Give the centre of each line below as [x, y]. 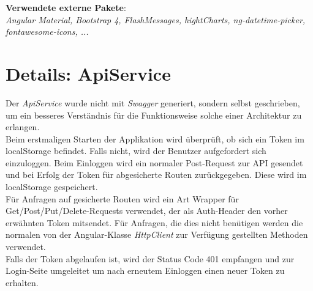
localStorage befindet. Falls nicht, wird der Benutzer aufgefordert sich [136, 151]
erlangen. [23, 127]
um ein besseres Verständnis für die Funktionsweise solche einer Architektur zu [154, 115]
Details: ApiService [88, 73]
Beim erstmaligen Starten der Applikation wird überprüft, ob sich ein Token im [155, 138]
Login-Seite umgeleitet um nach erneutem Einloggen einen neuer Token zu [145, 271]
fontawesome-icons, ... [47, 31]
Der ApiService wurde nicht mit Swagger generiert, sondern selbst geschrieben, [153, 102]
